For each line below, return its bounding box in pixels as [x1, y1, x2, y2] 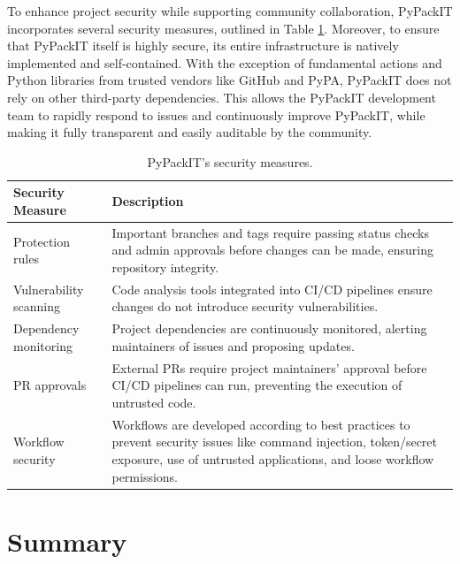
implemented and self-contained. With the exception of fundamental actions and [7, 53, 442, 72]
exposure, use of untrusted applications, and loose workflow [111, 449, 434, 468]
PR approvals [13, 376, 87, 394]
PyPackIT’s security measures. [147, 152, 313, 171]
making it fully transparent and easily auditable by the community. [7, 123, 372, 141]
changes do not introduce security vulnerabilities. [111, 297, 379, 316]
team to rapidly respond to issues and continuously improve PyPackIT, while [7, 105, 425, 124]
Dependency [13, 319, 80, 338]
